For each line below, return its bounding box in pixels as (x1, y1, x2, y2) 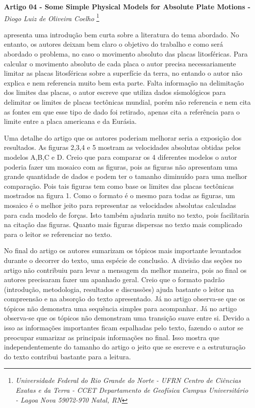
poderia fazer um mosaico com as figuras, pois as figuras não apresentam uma (4, 161, 238, 172)
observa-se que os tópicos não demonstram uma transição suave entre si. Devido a (4, 313, 250, 323)
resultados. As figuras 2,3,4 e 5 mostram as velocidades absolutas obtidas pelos (4, 142, 241, 152)
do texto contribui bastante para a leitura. (4, 351, 131, 361)
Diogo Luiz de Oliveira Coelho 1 (4, 11, 100, 23)
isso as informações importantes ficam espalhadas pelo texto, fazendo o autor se (4, 322, 243, 333)
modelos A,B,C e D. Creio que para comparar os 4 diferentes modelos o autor (4, 151, 237, 162)
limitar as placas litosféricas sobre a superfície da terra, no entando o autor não (4, 68, 243, 78)
